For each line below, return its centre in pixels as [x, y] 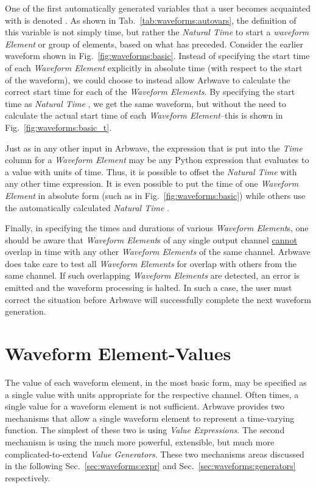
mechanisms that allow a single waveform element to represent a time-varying [150, 418]
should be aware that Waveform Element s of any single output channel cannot [151, 239]
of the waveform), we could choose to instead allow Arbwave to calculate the [148, 79]
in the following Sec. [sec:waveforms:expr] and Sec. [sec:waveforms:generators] [150, 466]
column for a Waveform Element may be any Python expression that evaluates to [157, 160]
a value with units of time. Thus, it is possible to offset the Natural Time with [151, 171]
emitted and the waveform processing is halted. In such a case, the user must [149, 288]
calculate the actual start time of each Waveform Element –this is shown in [144, 115]
